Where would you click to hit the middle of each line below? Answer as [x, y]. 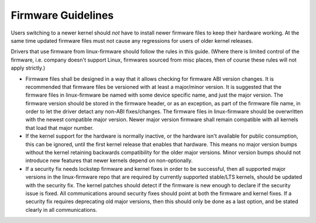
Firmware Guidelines [62, 15]
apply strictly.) [28, 68]
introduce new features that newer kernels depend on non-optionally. [109, 160]
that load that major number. [59, 128]
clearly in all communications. [61, 210]
